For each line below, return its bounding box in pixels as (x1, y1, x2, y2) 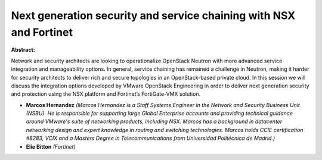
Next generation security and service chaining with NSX (11, 9, 296, 22)
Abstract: (11, 46, 35, 54)
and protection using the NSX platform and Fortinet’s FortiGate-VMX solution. (11, 90, 201, 98)
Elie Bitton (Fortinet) (26, 143, 76, 150)
